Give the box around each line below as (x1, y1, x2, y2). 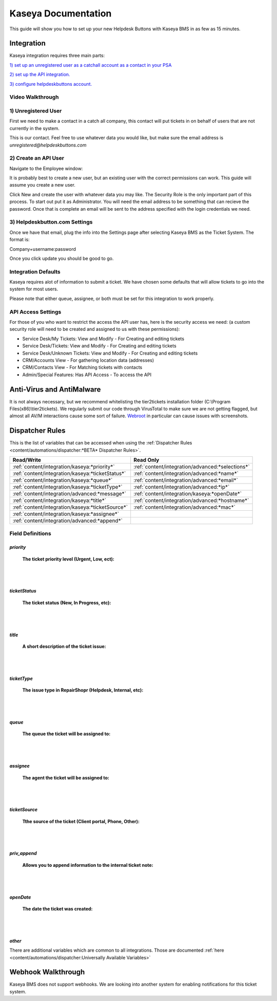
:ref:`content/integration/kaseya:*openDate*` (133, 490, 242, 497)
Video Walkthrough (9, 94, 59, 101)
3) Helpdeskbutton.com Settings (9, 218, 93, 226)
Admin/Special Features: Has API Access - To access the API (22, 372, 151, 378)
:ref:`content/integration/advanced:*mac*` (133, 504, 236, 511)
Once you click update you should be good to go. (9, 255, 114, 262)
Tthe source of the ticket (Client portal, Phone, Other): (22, 818, 140, 824)
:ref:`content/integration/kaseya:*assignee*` (12, 510, 120, 517)
